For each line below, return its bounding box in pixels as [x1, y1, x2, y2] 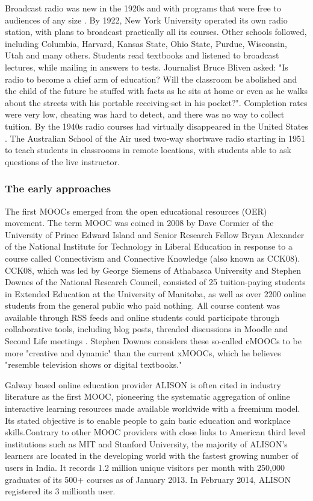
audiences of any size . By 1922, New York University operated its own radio [5, 13, 288, 26]
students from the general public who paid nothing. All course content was [5, 299, 280, 312]
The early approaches [5, 181, 111, 196]
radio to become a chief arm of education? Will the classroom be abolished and [5, 72, 297, 85]
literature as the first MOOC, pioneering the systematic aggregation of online [5, 390, 290, 403]
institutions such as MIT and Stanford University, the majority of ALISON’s [5, 437, 288, 450]
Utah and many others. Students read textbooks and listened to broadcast [5, 49, 279, 61]
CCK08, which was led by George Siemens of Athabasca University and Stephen [5, 263, 302, 276]
